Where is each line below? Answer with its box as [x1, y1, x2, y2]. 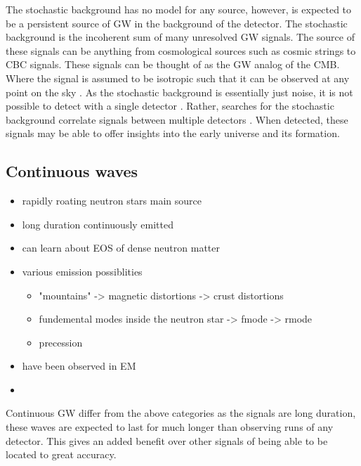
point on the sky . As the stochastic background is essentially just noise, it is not [6, 84, 353, 99]
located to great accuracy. [6, 447, 117, 462]
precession [39, 335, 83, 349]
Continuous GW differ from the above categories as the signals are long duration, [6, 406, 356, 420]
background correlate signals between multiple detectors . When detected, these [6, 112, 348, 127]
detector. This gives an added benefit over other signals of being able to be [6, 433, 328, 448]
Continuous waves [6, 160, 138, 182]
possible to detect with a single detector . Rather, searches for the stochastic [6, 98, 334, 113]
